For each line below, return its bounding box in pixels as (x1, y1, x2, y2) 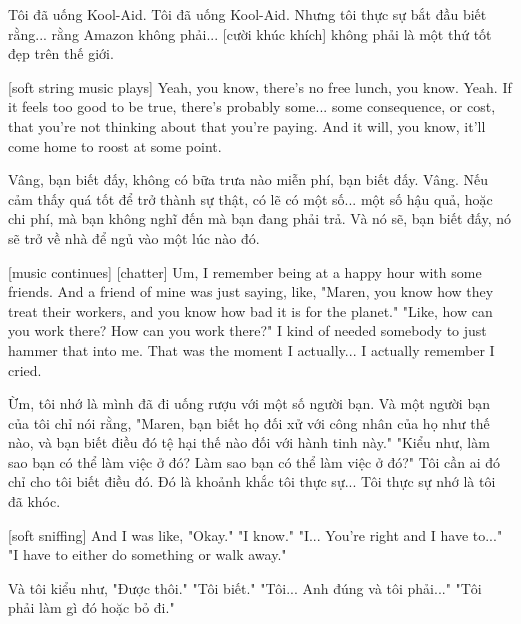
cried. (8, 359, 42, 380)
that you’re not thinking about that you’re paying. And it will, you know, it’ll (8, 115, 486, 136)
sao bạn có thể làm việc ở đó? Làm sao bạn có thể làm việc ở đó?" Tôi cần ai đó (8, 451, 501, 472)
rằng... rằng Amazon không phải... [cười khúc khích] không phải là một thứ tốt (8, 23, 492, 44)
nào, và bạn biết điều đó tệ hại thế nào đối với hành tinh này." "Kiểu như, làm (8, 432, 490, 453)
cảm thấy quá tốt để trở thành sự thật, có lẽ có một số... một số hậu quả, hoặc (8, 188, 493, 209)
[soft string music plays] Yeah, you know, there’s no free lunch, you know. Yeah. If (8, 76, 512, 97)
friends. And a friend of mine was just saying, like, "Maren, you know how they (8, 281, 494, 302)
